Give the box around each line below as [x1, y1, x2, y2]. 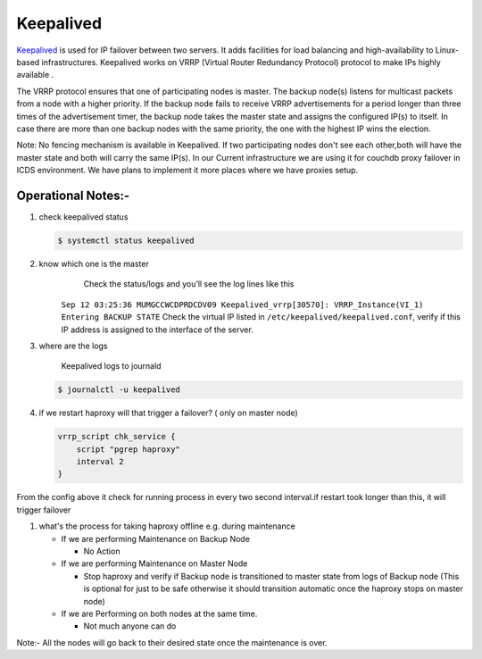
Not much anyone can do [83, 621, 177, 631]
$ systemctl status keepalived [57, 235, 195, 246]
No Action [83, 546, 120, 556]
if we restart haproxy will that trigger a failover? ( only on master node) [38, 407, 298, 419]
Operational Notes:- [16, 188, 130, 203]
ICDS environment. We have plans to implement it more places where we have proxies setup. [16, 165, 359, 176]
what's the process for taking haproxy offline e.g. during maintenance [38, 521, 296, 531]
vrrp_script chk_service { [57, 431, 176, 442]
